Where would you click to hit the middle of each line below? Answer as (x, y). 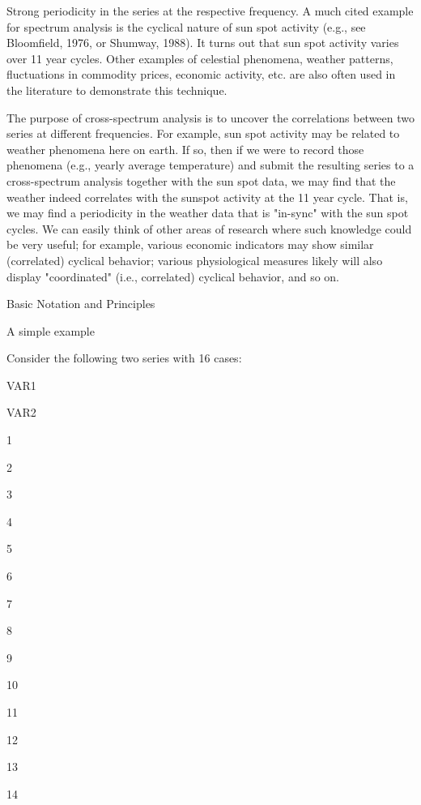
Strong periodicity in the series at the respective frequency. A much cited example (210, 11)
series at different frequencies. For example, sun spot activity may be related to (203, 133)
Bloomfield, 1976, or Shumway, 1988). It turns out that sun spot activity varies (203, 43)
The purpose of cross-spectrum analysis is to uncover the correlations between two (211, 117)
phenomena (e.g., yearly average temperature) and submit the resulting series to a (210, 165)
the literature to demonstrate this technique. (117, 90)
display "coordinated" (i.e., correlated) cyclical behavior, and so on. (173, 276)
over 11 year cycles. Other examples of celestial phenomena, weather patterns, (200, 58)
